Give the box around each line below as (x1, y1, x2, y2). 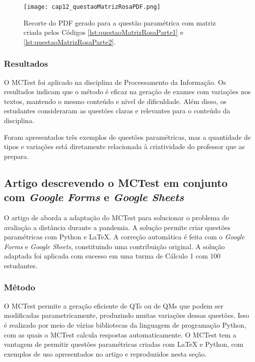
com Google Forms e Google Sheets (4, 189, 184, 205)
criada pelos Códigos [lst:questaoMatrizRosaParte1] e (24, 27, 183, 37)
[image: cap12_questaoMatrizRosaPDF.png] (24, 3, 161, 10)
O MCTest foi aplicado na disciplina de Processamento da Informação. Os (4, 77, 226, 87)
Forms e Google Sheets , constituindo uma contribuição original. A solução (4, 241, 225, 251)
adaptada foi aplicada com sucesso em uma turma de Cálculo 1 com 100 (4, 251, 221, 261)
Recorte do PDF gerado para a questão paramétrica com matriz (24, 17, 216, 27)
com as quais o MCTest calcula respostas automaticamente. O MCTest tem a (4, 329, 236, 339)
